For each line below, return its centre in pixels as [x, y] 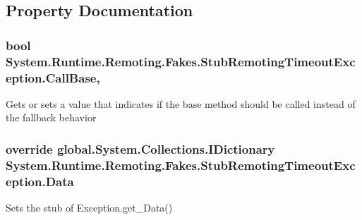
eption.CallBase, [53, 77]
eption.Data [40, 181]
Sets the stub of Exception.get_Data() [89, 208]
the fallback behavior [51, 117]
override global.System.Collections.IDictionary [140, 148]
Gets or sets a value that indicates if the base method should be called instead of [181, 103]
